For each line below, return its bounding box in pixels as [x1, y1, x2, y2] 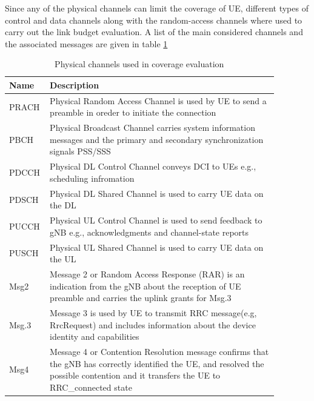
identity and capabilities [50, 330, 139, 343]
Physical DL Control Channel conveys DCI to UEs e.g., [50, 160, 256, 173]
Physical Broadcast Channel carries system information [50, 121, 255, 134]
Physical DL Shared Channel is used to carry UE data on [50, 187, 264, 199]
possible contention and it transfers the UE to [50, 369, 221, 382]
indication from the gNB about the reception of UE [50, 279, 241, 292]
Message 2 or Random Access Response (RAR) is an [50, 268, 245, 280]
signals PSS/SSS [50, 145, 111, 157]
